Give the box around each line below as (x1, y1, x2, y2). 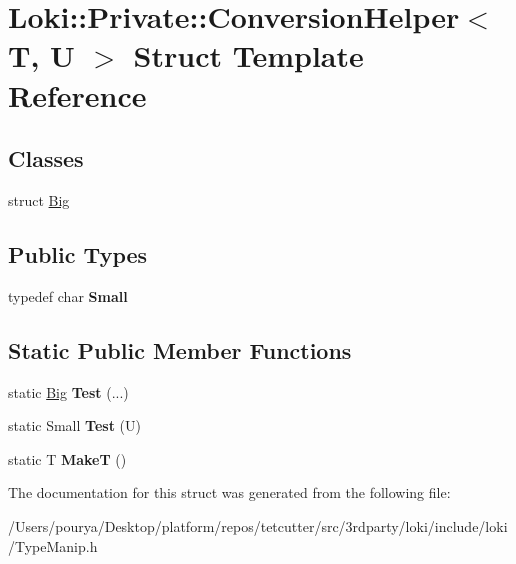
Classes (8, 143, 84, 174)
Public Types (8, 238, 148, 269)
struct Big (8, 189, 70, 210)
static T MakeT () (8, 448, 127, 469)
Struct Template (133, 35, 364, 76)
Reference (8, 74, 147, 115)
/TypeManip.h (8, 535, 98, 556)
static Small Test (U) (8, 415, 141, 436)
